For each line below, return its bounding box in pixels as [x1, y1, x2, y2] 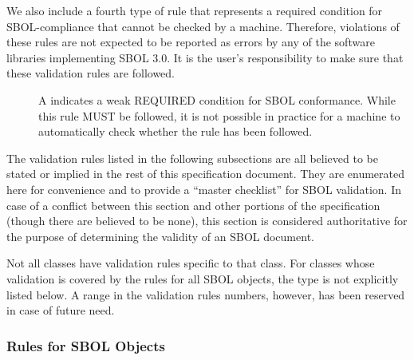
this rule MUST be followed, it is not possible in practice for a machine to [38, 107, 400, 124]
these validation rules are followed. [6, 65, 175, 81]
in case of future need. [6, 302, 115, 318]
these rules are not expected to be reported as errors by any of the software [6, 34, 375, 50]
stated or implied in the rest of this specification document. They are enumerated [6, 165, 404, 182]
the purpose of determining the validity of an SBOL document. [6, 227, 314, 244]
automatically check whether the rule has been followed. [38, 123, 313, 140]
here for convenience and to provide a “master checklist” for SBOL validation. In [6, 180, 401, 197]
